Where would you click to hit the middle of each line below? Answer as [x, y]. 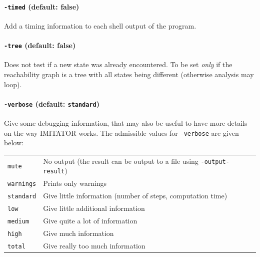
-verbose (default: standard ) [52, 103]
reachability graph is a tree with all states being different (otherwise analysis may [129, 74]
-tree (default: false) [40, 45]
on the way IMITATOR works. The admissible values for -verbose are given [121, 133]
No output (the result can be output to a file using [121, 161]
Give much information [78, 233]
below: [14, 143]
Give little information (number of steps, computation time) [135, 196]
